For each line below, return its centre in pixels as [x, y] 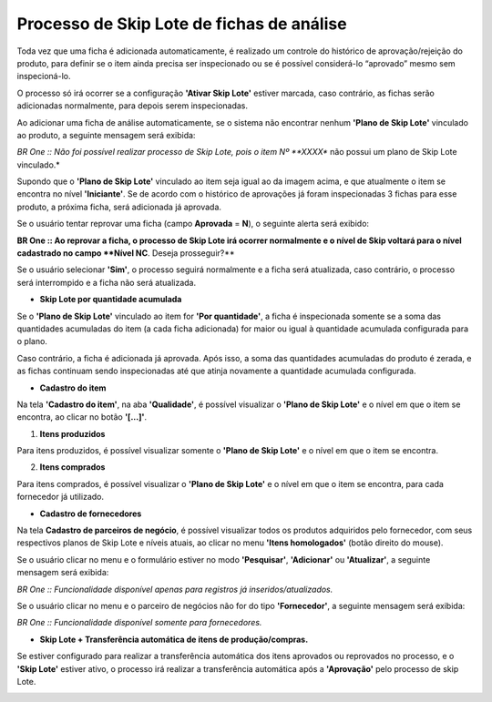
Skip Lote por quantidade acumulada [111, 300]
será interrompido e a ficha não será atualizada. [106, 282]
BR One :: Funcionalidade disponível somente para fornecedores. [139, 623]
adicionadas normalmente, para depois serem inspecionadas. [133, 106]
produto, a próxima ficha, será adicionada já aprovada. [119, 207]
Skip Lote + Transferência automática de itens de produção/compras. [174, 639]
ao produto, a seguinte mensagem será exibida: [106, 135]
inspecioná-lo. [44, 76]
